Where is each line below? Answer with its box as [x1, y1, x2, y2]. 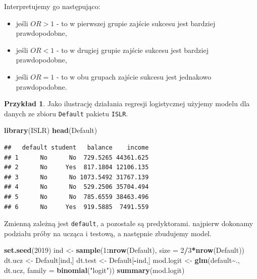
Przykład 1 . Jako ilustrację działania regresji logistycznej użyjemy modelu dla [4, 98, 250, 109]
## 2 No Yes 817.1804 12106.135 [4, 164, 149, 171]
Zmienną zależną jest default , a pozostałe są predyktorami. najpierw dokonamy [4, 218, 253, 229]
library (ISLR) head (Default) [4, 125, 97, 135]
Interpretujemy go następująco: [4, 1, 100, 11]
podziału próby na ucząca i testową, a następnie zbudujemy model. [4, 228, 212, 238]
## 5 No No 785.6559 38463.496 [4, 193, 149, 200]
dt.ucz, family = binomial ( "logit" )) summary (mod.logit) [4, 264, 185, 275]
